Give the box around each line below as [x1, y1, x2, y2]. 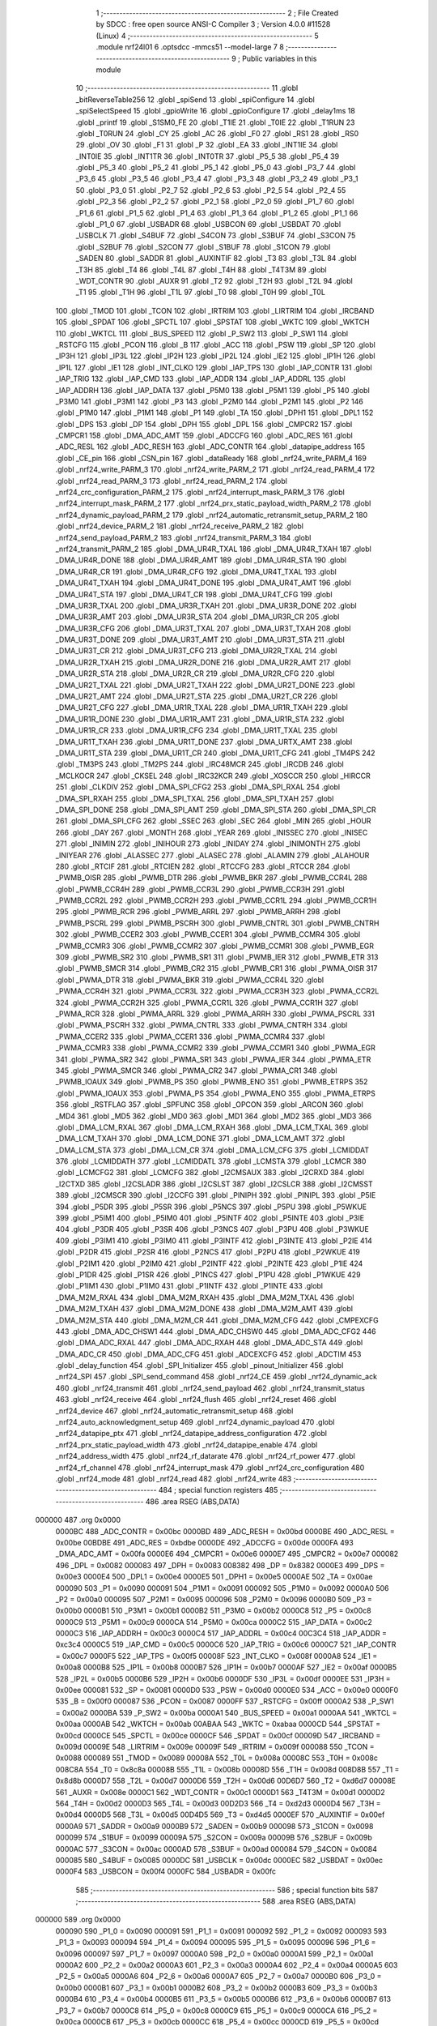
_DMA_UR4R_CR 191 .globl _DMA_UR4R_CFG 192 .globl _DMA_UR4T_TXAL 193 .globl [55, 566, 337, 576]
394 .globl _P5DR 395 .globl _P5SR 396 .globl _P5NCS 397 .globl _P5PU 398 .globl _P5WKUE [55, 1202, 367, 1212]
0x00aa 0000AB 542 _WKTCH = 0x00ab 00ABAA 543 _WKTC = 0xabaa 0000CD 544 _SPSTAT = [55, 1719, 381, 1729]
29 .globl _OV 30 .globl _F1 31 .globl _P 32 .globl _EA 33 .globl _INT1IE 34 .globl [75, 140, 338, 150]
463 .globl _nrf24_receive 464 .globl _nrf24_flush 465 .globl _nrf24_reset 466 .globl [55, 1395, 337, 1404]
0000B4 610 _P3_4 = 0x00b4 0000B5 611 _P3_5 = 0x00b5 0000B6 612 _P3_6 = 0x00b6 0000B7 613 [55, 1994, 392, 2004]
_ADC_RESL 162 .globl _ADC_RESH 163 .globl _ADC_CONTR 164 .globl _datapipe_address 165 [55, 442, 366, 451]
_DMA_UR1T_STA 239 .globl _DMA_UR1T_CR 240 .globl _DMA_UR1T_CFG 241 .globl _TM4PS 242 [55, 748, 375, 758]
